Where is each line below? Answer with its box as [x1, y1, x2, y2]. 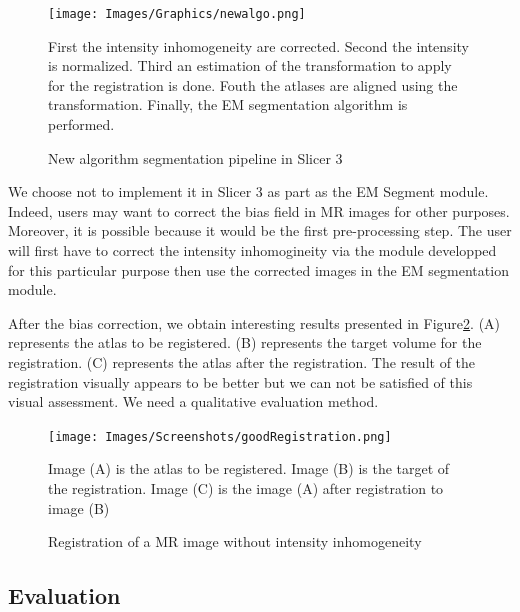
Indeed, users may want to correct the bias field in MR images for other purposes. [8, 200, 510, 221]
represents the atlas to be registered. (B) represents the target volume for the [8, 332, 482, 353]
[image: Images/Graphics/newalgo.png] [48, 7, 306, 21]
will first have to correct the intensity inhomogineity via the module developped [8, 240, 497, 260]
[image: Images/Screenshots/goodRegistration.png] [48, 429, 392, 444]
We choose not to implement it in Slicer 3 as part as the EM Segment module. [8, 181, 489, 202]
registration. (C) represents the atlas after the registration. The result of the [8, 351, 476, 372]
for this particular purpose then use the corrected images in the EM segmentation [8, 259, 509, 280]
